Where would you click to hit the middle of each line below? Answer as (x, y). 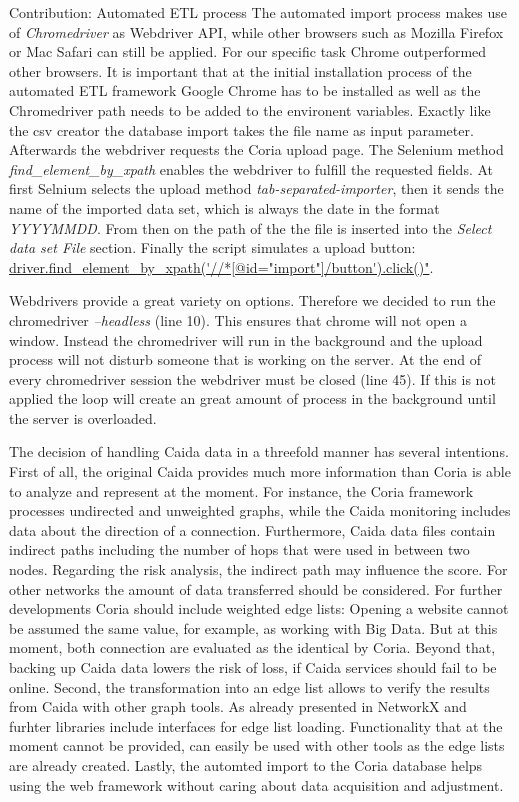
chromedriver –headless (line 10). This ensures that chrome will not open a (238, 319)
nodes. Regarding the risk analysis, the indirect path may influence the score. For (258, 569)
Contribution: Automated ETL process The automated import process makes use (258, 12)
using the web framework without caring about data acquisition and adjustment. (256, 784)
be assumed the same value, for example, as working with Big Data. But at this (253, 627)
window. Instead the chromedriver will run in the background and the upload (246, 339)
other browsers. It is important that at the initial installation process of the (240, 70)
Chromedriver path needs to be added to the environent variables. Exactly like (250, 109)
